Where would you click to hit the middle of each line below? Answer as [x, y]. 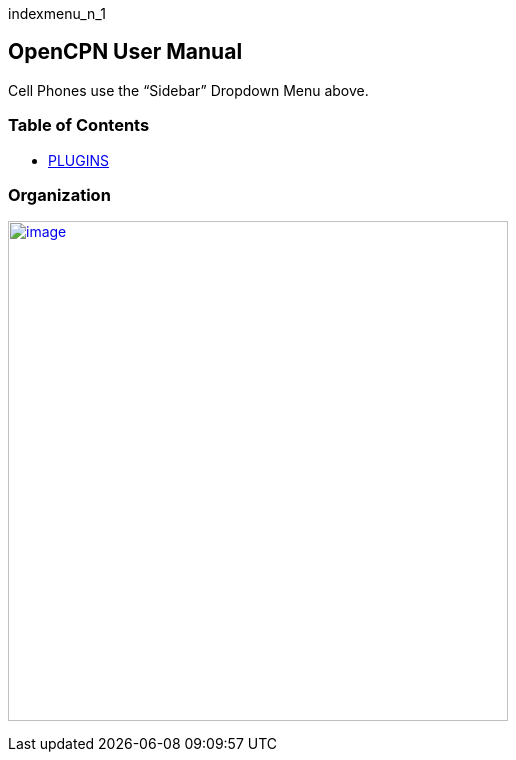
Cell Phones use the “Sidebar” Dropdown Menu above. [188, 90]
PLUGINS [79, 160]
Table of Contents [79, 125]
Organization [59, 194]
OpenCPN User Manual [125, 52]
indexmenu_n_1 [57, 13]
